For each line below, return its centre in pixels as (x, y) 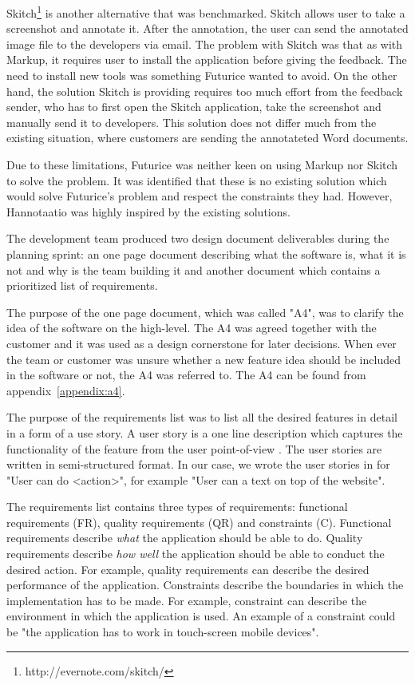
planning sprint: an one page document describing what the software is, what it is (206, 253)
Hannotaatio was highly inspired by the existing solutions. (148, 211)
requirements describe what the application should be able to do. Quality (185, 538)
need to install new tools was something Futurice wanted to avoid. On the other (202, 75)
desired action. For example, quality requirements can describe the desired (188, 569)
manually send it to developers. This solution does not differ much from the (192, 122)
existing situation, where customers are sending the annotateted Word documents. (207, 138)
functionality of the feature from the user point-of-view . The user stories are (194, 448)
